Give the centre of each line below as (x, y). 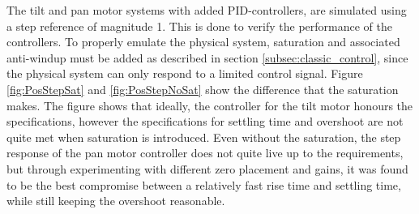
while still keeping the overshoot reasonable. (116, 201)
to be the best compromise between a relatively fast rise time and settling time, (204, 184)
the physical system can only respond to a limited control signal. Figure (185, 73)
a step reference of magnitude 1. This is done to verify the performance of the (200, 26)
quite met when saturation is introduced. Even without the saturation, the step (204, 137)
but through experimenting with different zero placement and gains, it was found (207, 168)
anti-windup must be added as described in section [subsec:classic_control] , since (207, 57)
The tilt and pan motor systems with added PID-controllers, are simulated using (207, 10)
